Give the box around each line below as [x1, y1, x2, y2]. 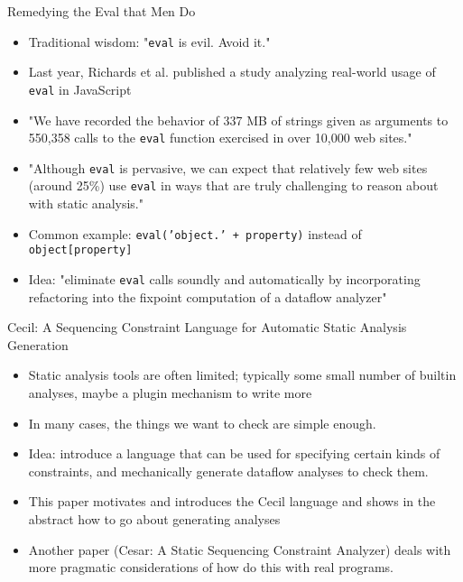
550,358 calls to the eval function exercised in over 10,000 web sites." [28, 128, 412, 147]
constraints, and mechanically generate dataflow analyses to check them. [28, 461, 429, 480]
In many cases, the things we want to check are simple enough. [28, 413, 376, 432]
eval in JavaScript [28, 79, 132, 98]
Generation [7, 335, 69, 354]
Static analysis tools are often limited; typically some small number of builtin [28, 365, 457, 384]
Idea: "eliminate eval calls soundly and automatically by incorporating [28, 269, 421, 288]
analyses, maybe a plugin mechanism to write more [28, 383, 312, 402]
